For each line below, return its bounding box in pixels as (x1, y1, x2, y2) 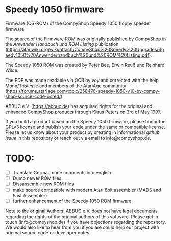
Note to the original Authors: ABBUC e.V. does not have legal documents (5, 208, 158, 215)
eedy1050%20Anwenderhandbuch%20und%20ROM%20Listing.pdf (5, 52, 150, 58)
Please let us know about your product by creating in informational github (5, 129, 160, 136)
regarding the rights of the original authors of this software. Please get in (5, 213, 158, 220)
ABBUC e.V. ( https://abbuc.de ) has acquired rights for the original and (5, 103, 152, 109)
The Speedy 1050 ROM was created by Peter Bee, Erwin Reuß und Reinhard (5, 62, 165, 68)
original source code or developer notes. (5, 230, 91, 236)
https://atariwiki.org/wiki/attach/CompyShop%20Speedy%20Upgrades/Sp (7, 46, 164, 52)
